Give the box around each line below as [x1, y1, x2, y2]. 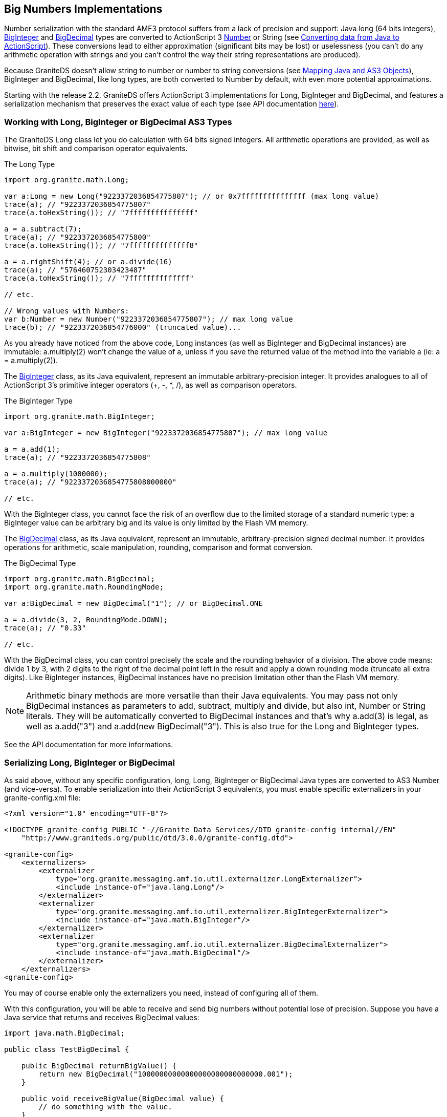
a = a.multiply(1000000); [4, 470, 108, 478]
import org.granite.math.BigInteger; [4, 412, 155, 421]
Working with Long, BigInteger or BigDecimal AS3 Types [4, 116, 232, 127]
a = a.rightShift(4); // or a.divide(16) [4, 258, 172, 266]
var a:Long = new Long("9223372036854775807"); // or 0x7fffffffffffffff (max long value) [4, 192, 379, 201]
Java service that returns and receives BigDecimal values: [4, 1013, 199, 1022]
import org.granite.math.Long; [4, 176, 129, 184]
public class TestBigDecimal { [4, 1045, 129, 1053]
